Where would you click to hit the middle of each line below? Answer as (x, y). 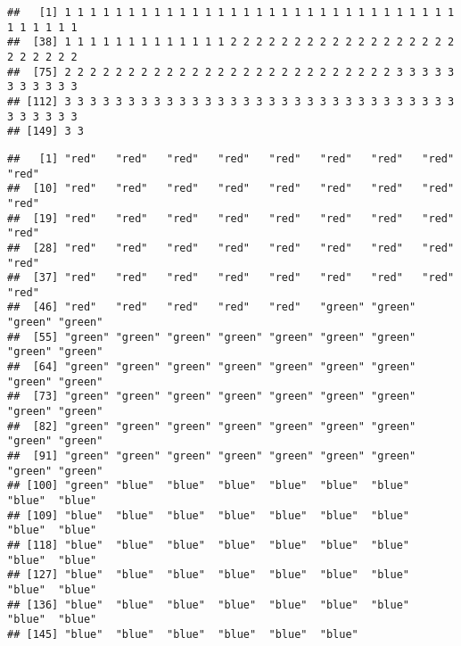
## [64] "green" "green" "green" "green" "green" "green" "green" (212, 367)
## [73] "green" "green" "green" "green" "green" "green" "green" (212, 397)
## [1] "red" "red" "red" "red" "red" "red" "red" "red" (231, 158)
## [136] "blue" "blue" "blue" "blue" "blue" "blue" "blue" (209, 605)
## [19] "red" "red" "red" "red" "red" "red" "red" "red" (231, 218)
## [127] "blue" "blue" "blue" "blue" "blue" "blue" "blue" (209, 575)
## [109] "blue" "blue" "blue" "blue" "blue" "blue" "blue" (209, 515)
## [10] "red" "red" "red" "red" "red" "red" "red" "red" (231, 189)
